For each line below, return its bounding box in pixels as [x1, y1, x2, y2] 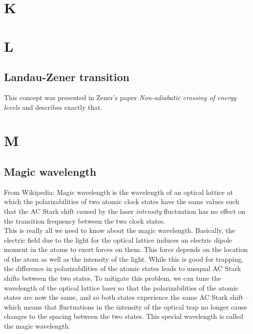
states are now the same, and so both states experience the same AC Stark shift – [4, 292, 249, 302]
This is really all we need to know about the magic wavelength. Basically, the [4, 225, 235, 235]
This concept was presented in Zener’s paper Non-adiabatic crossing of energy [4, 92, 236, 102]
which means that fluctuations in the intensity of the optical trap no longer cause [4, 301, 247, 312]
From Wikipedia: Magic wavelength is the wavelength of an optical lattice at [4, 187, 233, 197]
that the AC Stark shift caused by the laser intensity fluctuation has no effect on [4, 206, 246, 216]
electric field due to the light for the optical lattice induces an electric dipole [4, 234, 232, 245]
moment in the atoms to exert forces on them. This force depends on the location [4, 244, 248, 254]
